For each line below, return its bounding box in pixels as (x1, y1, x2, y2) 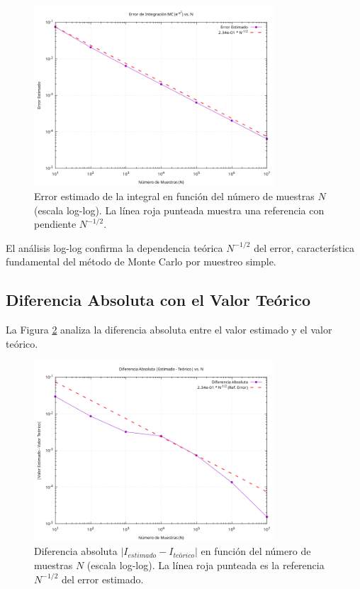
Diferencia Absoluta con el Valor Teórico (6, 289, 311, 311)
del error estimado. (62, 571, 144, 586)
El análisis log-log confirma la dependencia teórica (6, 240, 223, 255)
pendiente (34, 216, 77, 231)
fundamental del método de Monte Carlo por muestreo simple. (6, 254, 276, 269)
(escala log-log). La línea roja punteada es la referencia (86, 557, 325, 572)
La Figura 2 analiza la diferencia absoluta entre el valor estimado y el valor (6, 322, 332, 337)
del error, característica (254, 240, 355, 255)
